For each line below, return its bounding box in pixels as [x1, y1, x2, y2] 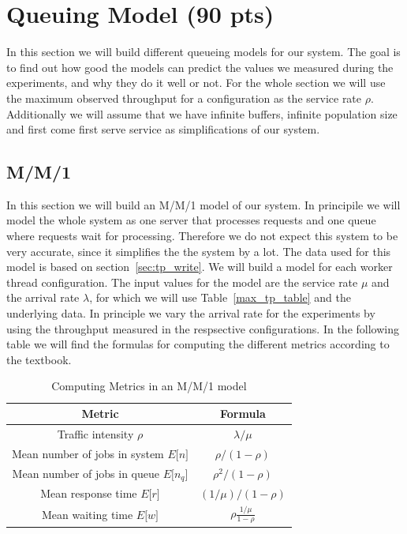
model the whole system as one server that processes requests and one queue [6, 212, 376, 228]
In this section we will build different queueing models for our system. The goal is [6, 43, 401, 60]
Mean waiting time [42, 506, 133, 522]
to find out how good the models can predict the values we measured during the [6, 58, 394, 75]
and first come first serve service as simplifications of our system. [6, 121, 320, 137]
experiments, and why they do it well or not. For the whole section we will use [6, 74, 386, 91]
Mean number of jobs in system [12, 445, 164, 461]
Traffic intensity [57, 425, 134, 442]
